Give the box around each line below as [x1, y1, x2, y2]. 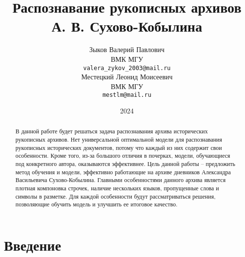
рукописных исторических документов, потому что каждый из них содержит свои [15, 143, 222, 151]
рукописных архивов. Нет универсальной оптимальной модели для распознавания [15, 135, 222, 144]
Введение [4, 235, 61, 255]
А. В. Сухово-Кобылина [51, 16, 203, 36]
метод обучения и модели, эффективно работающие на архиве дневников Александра [15, 167, 231, 176]
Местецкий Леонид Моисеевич [81, 72, 173, 82]
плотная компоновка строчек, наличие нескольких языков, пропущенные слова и [15, 184, 219, 192]
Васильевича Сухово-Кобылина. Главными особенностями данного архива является [15, 176, 226, 184]
